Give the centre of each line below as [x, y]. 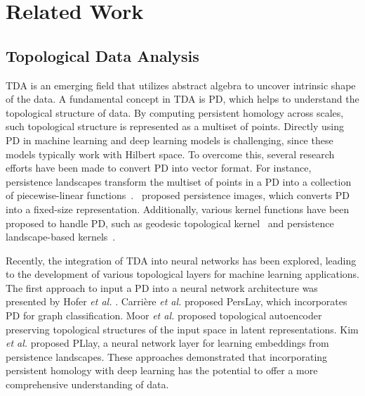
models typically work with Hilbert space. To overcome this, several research [170, 154]
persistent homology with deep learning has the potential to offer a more [162, 370]
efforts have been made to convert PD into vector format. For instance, [159, 168]
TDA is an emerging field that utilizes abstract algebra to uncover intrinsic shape [181, 85]
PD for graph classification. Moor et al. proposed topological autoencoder [164, 315]
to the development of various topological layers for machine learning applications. [183, 274]
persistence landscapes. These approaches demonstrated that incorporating [167, 356]
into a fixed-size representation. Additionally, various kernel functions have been [178, 209]
